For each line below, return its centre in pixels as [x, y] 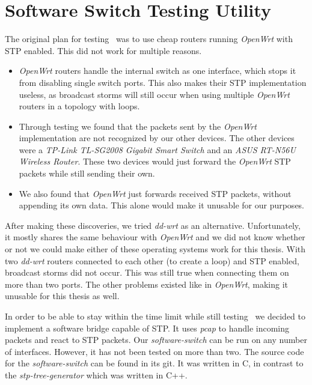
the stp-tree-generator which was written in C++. [96, 374]
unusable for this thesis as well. [62, 296]
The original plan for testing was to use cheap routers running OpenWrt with [149, 39]
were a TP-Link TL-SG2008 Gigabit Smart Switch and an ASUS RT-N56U [157, 149]
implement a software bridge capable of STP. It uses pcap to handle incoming [147, 328]
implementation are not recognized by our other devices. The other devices [157, 138]
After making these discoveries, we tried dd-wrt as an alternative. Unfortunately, [153, 225]
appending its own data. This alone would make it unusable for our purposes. [162, 205]
